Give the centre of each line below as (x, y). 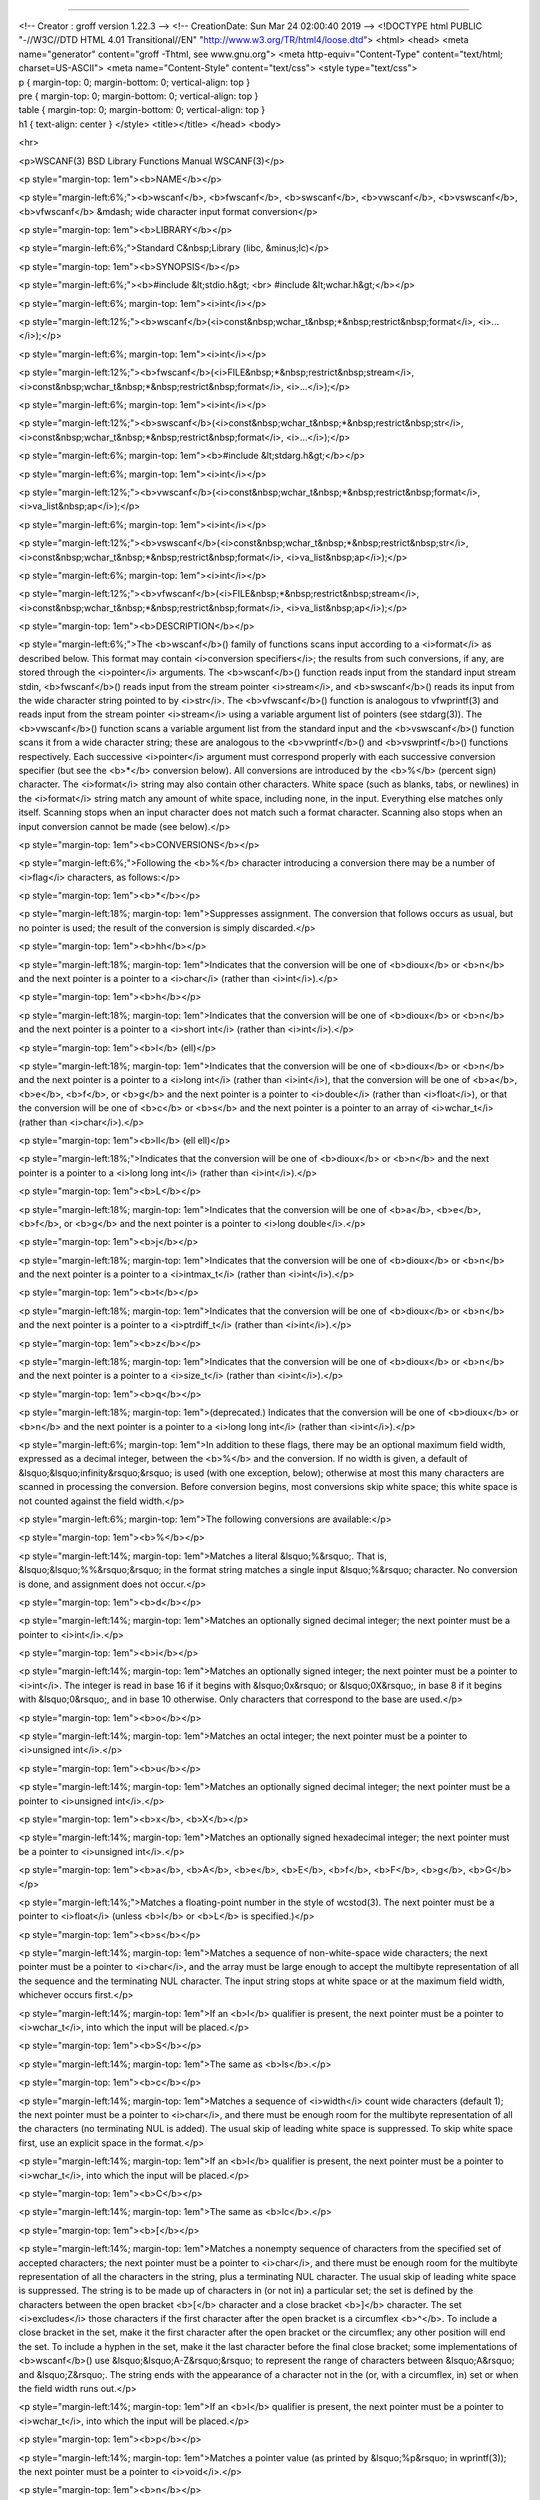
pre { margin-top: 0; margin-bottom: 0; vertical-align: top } (138, 96)
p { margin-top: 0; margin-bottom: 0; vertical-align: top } (134, 82)
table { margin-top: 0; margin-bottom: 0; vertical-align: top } (141, 110)
